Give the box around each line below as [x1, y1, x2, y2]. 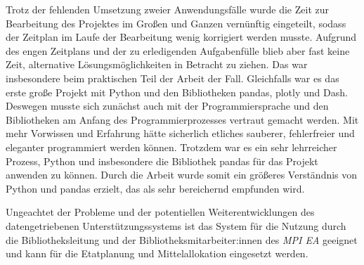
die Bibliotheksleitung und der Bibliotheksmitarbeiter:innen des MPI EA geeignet [6, 232, 358, 247]
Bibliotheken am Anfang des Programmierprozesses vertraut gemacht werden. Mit [6, 112, 359, 127]
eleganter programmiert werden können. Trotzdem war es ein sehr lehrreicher [6, 139, 337, 154]
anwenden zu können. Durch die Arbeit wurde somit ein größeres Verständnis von [6, 167, 358, 182]
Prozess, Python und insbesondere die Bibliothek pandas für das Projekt [6, 153, 318, 168]
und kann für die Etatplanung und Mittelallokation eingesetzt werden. [6, 246, 308, 261]
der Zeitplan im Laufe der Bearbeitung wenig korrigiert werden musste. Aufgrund [6, 30, 357, 44]
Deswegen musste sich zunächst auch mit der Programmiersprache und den [6, 98, 329, 113]
